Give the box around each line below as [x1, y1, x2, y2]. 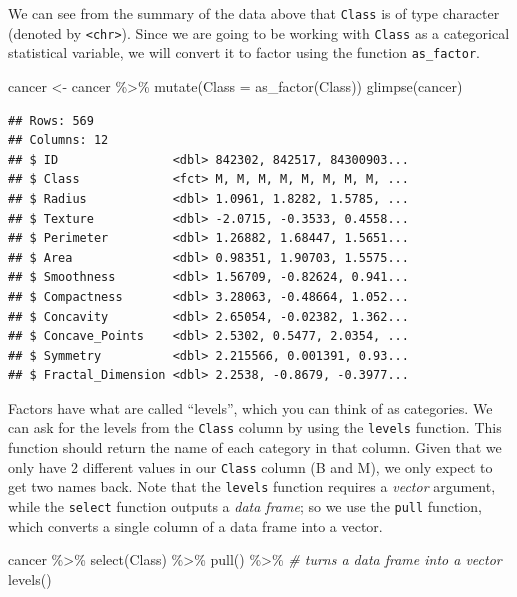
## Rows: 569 [8, 113, 94, 128]
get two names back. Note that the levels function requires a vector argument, [8, 476, 496, 497]
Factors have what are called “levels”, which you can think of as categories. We [8, 397, 493, 418]
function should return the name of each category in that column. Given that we [8, 437, 502, 458]
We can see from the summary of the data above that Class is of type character [8, 3, 500, 23]
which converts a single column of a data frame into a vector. [8, 515, 383, 536]
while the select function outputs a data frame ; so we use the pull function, [8, 496, 482, 517]
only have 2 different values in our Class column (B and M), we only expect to [8, 456, 493, 477]
